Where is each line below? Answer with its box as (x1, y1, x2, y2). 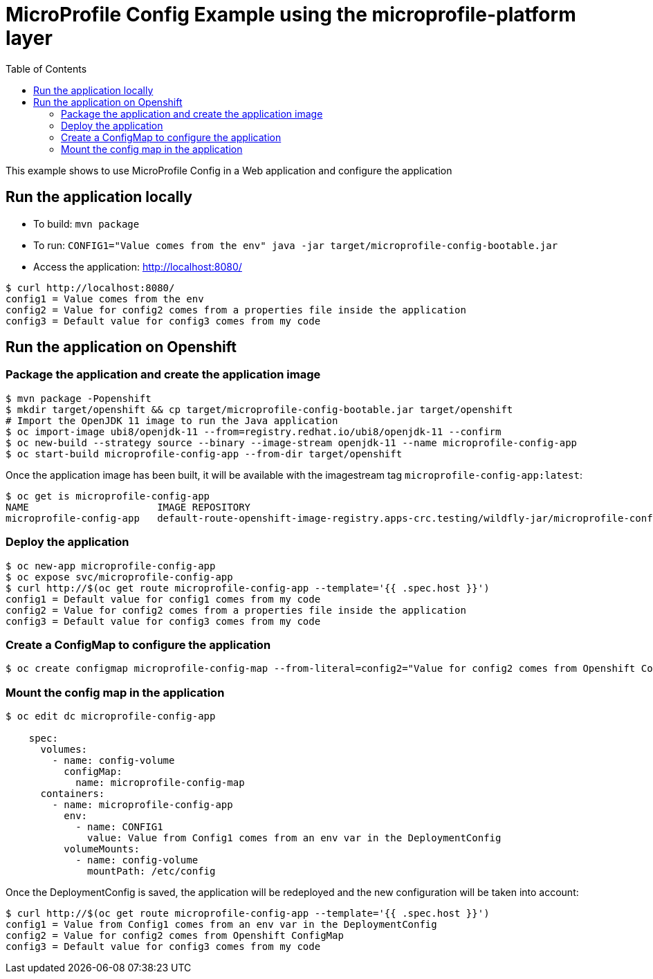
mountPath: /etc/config (87, 866, 216, 877)
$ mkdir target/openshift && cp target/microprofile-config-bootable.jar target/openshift (6, 403, 513, 415)
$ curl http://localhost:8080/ (6, 282, 175, 293)
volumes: (40, 744, 88, 756)
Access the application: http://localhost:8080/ (33, 260, 242, 273)
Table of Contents (6, 62, 87, 75)
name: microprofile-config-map (75, 777, 245, 789)
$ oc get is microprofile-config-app (6, 490, 210, 502)
